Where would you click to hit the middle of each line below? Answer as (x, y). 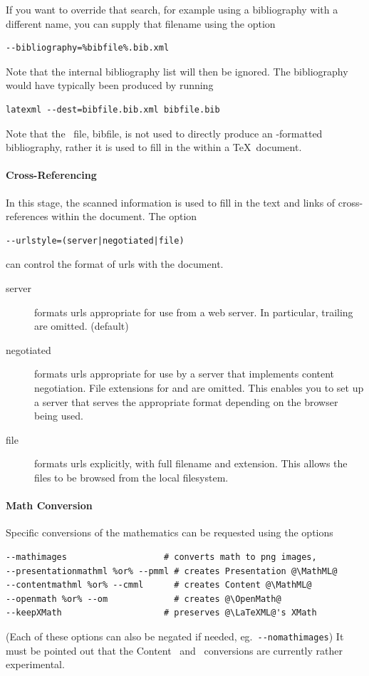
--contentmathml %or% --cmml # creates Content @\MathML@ (159, 585)
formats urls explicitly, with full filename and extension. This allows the (191, 463)
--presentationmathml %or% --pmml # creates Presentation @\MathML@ (172, 571)
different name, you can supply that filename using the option (141, 23)
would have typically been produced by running (110, 85)
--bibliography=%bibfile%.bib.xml (88, 48)
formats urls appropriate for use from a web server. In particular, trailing (194, 312)
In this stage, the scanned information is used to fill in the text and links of (171, 202)
